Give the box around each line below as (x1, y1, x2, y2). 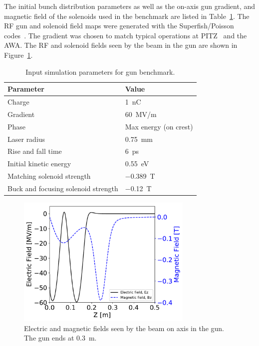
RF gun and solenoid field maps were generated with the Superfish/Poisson (4, 20, 234, 31)
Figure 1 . (4, 49, 33, 60)
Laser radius (7, 133, 45, 144)
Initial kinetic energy (7, 158, 71, 169)
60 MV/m (125, 109, 157, 119)
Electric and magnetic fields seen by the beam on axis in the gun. (24, 323, 225, 333)
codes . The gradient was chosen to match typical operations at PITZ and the (4, 30, 247, 40)
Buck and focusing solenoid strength (7, 183, 118, 193)
